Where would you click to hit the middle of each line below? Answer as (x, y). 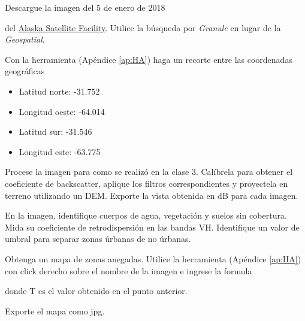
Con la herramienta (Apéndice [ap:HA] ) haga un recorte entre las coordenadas (149, 59)
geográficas (25, 71)
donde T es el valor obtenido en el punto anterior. (96, 291)
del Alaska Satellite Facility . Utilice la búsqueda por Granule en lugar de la (143, 27)
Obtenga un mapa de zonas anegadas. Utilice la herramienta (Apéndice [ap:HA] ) (153, 258)
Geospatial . (25, 39)
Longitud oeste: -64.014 (62, 111)
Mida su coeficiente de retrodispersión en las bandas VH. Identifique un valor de (152, 227)
